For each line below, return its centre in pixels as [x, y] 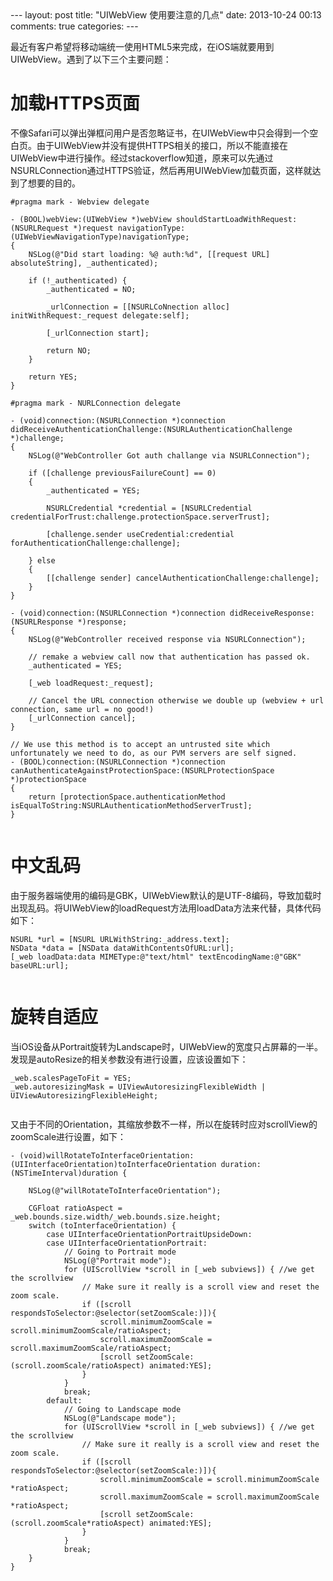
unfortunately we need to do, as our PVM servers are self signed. [154, 753]
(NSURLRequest [40, 228]
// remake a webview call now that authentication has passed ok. [169, 657]
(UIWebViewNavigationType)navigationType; [100, 237]
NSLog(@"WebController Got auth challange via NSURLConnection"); [169, 455]
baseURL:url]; [40, 965]
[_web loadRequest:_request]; [91, 683]
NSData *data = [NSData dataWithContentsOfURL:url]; [122, 948]
